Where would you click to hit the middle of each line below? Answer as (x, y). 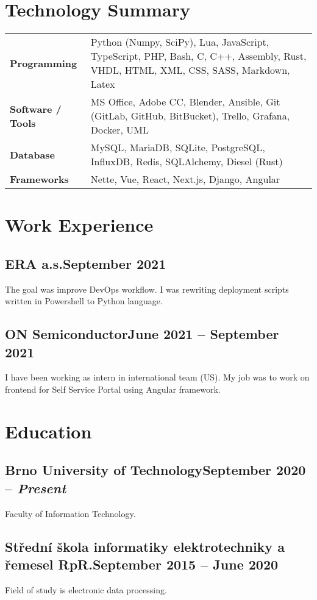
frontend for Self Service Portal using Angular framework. (113, 389)
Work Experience (79, 225)
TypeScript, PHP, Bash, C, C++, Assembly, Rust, (198, 56)
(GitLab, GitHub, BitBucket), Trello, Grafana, (190, 116)
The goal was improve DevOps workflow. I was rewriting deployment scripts (147, 289)
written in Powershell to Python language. (84, 301)
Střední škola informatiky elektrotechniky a (145, 546)
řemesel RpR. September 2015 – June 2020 (142, 564)
